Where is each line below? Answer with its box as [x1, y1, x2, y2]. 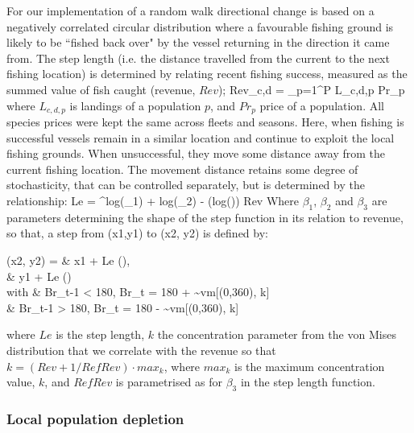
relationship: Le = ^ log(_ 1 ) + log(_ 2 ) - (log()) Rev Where [6, 192, 300, 208]
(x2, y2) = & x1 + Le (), [6, 251, 130, 268]
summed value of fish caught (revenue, [6, 80, 196, 97]
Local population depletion [6, 408, 184, 428]
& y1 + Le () [6, 267, 72, 284]
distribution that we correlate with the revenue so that [6, 341, 276, 358]
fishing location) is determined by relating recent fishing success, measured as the [6, 65, 408, 82]
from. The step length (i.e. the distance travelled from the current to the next [6, 49, 390, 66]
